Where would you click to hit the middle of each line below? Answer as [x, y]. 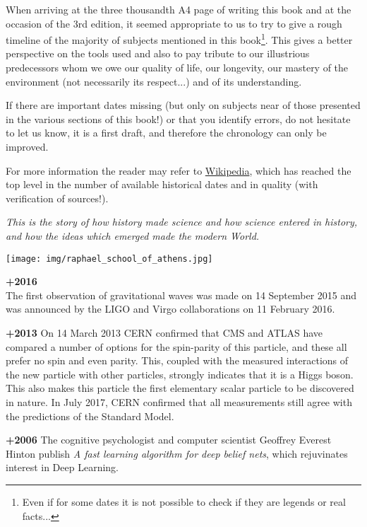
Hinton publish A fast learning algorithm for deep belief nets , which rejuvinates [177, 453]
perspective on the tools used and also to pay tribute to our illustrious [158, 53]
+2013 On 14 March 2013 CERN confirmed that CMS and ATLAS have [164, 332]
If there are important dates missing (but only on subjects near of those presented [183, 105]
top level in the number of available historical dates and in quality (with [162, 184]
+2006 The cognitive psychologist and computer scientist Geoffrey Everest [169, 440]
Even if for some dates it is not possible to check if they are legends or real [184, 501]
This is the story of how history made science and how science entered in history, [182, 222]
